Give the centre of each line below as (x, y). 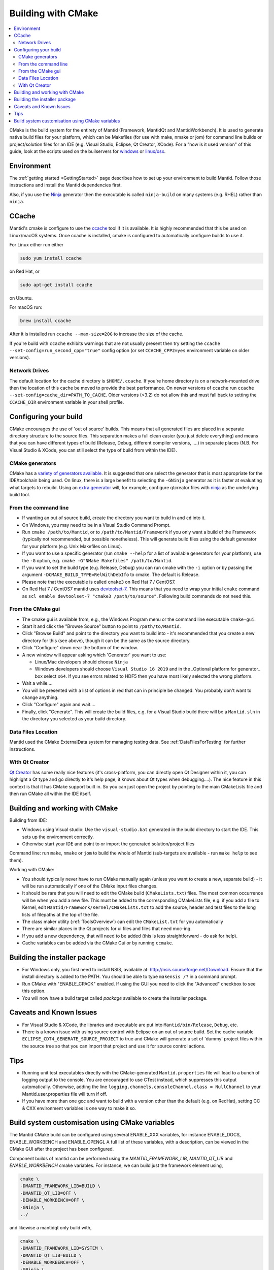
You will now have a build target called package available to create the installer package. (115, 998)
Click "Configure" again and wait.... (59, 705)
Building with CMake (54, 13)
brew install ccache (45, 321)
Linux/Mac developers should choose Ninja (81, 662)
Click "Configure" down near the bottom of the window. (80, 648)
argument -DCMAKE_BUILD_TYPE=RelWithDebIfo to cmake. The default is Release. (111, 575)
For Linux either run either (37, 244)
